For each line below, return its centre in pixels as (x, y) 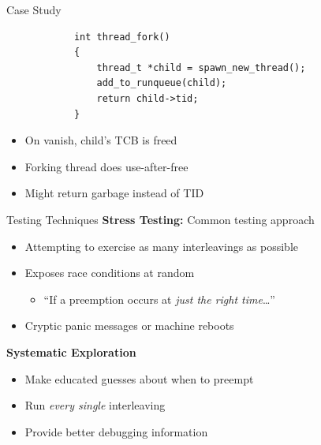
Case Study (34, 9)
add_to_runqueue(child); (162, 83)
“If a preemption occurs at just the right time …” (159, 299)
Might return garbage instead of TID (114, 193)
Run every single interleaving (95, 405)
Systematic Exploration (71, 352)
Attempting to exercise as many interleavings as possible (162, 246)
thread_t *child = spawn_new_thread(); (201, 67)
